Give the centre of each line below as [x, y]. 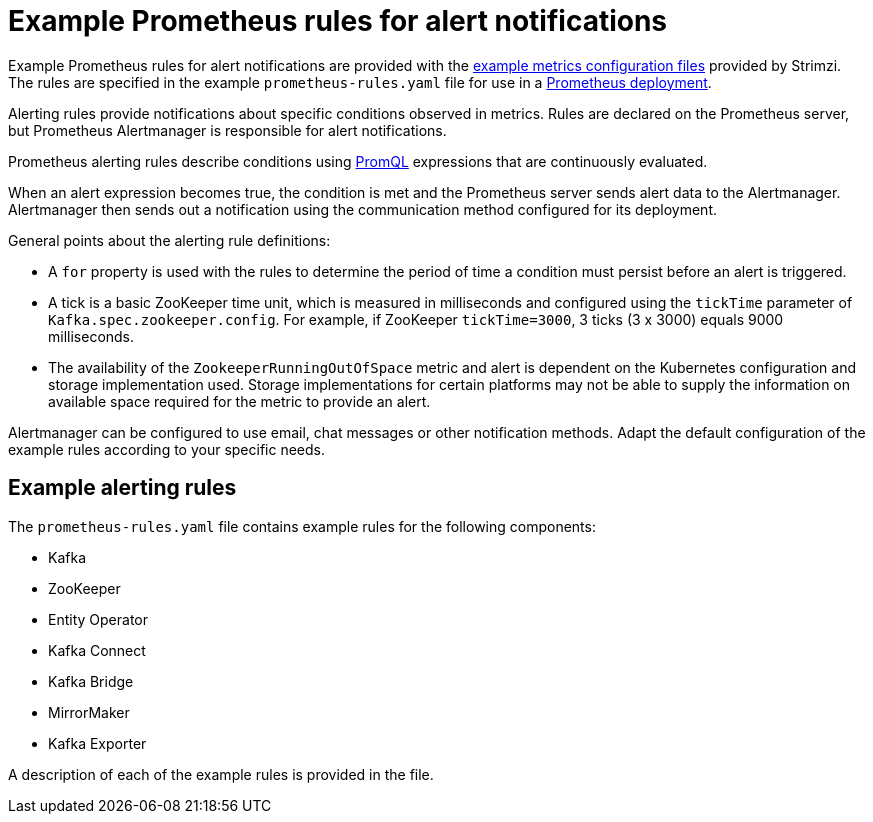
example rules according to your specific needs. [167, 449]
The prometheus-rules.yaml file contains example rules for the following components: [302, 526]
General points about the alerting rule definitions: [169, 240]
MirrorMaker [89, 712]
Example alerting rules [122, 488]
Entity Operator [98, 619]
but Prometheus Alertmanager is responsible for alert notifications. [227, 130]
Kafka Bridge [91, 681]
